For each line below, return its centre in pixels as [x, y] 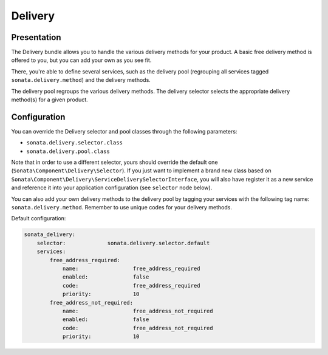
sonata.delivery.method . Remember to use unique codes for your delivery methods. [121, 208]
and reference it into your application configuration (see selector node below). [112, 188]
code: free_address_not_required [138, 328]
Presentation [36, 37]
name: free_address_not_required [138, 311]
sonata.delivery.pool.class [68, 151]
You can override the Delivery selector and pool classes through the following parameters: [124, 131]
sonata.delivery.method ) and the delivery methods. [81, 80]
